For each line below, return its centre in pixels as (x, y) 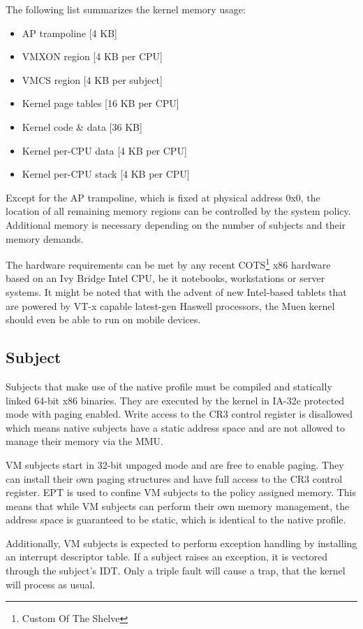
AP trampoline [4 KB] (69, 33)
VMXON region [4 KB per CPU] (92, 56)
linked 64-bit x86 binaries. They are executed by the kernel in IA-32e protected (175, 400)
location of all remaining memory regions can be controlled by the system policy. (178, 211)
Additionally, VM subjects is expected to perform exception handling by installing (181, 543)
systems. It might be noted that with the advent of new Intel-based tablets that (176, 291)
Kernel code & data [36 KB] (82, 126)
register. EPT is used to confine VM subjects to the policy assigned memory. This (181, 492)
